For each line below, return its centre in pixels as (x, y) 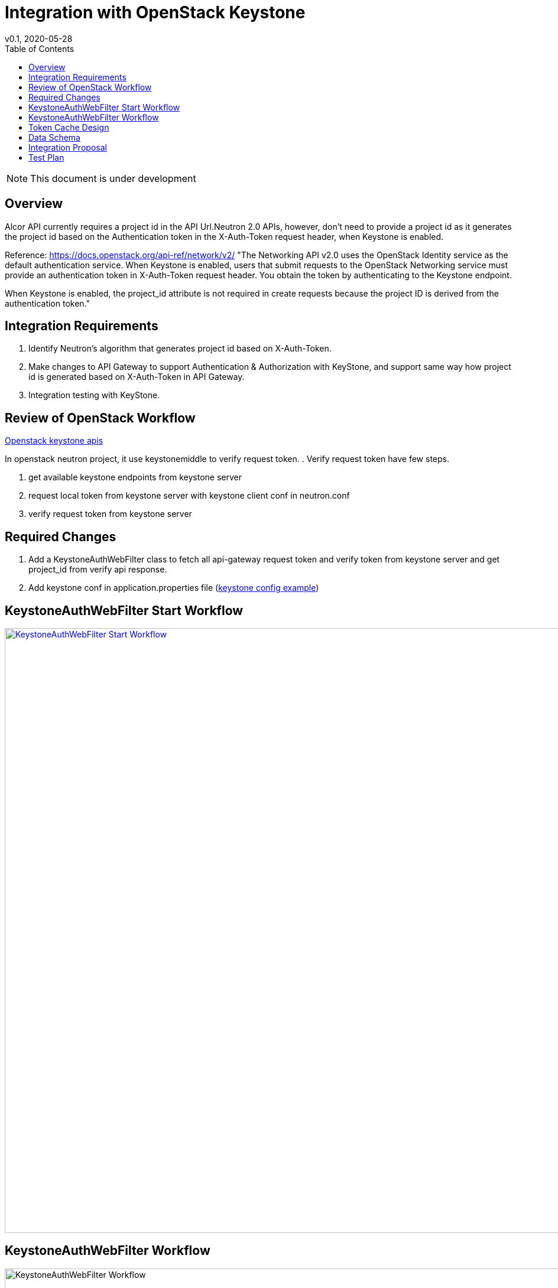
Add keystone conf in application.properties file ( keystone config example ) (174, 588)
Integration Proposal (68, 147)
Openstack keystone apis (54, 441)
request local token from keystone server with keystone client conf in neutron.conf (189, 496)
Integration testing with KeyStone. (94, 395)
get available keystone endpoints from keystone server (135, 477)
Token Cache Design (69, 127)
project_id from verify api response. (98, 570)
